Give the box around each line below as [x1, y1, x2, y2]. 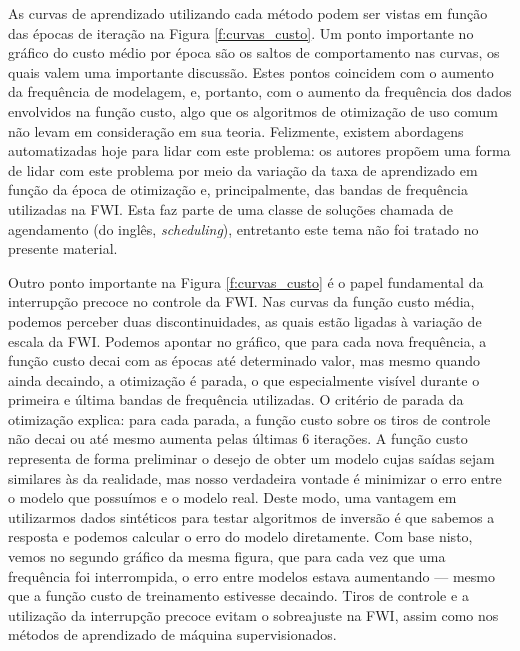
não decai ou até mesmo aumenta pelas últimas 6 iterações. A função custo [8, 428, 468, 449]
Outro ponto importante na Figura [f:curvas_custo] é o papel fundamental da [8, 271, 484, 292]
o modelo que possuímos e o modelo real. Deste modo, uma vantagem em [8, 487, 457, 508]
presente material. [8, 238, 118, 259]
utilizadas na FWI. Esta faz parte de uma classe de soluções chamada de [8, 198, 453, 219]
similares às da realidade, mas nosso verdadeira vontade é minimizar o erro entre [8, 467, 502, 488]
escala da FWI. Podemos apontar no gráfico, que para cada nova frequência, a [8, 330, 487, 351]
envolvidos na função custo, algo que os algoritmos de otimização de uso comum [8, 100, 498, 121]
